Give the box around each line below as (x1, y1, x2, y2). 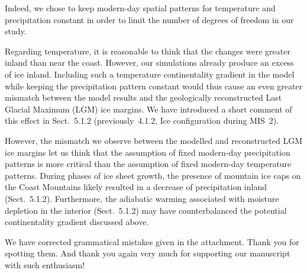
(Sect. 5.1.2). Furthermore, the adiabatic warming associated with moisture (5, 192, 279, 204)
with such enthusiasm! (5, 258, 85, 271)
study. (5, 25, 27, 37)
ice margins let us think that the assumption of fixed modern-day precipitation (5, 146, 290, 158)
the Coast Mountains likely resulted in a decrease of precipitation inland (5, 181, 267, 193)
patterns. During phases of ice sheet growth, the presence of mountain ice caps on (5, 169, 301, 181)
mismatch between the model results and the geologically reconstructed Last (5, 91, 282, 104)
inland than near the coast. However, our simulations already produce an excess (5, 56, 294, 69)
